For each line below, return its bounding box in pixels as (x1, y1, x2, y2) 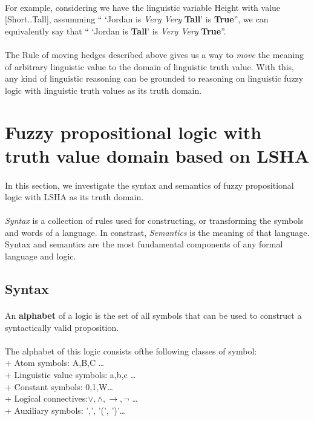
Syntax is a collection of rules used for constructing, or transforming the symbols (5, 214, 304, 227)
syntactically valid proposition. (5, 321, 119, 333)
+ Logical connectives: (5, 392, 88, 405)
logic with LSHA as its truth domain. (5, 191, 144, 203)
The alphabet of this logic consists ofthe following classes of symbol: (5, 344, 257, 357)
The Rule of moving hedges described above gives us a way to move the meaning (5, 48, 304, 60)
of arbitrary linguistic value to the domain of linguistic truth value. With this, (5, 60, 295, 73)
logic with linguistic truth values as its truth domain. (5, 83, 202, 96)
